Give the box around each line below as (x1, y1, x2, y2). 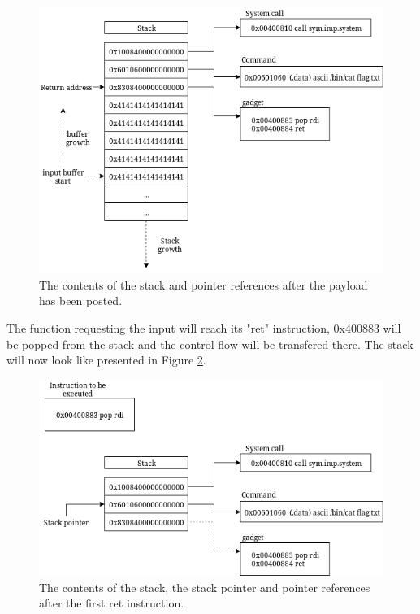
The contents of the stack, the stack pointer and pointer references (39, 578, 370, 595)
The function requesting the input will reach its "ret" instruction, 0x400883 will (6, 320, 401, 337)
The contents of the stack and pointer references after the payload (39, 276, 368, 293)
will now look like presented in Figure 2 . (6, 351, 206, 368)
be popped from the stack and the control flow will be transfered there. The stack (6, 335, 414, 352)
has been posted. (39, 292, 123, 309)
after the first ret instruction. (39, 594, 184, 612)
